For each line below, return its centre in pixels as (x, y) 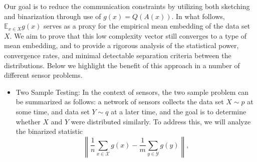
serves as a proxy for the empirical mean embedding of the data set (147, 26)
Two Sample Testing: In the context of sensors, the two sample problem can (132, 92)
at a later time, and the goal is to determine (179, 111)
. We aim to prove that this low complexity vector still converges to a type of (128, 35)
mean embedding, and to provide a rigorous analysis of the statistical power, (121, 45)
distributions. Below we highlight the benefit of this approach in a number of (122, 65)
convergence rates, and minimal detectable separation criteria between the (118, 55)
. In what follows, (198, 16)
